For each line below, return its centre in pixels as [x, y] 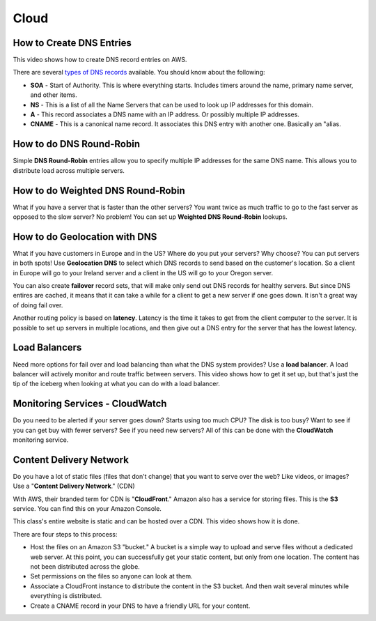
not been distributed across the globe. [85, 567]
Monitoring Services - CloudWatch [90, 404]
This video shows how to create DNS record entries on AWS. [100, 60]
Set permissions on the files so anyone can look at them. [111, 576]
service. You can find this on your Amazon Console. [87, 509]
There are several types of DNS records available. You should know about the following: [139, 72]
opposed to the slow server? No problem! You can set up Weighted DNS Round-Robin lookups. [150, 217]
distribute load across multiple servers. [69, 170]
